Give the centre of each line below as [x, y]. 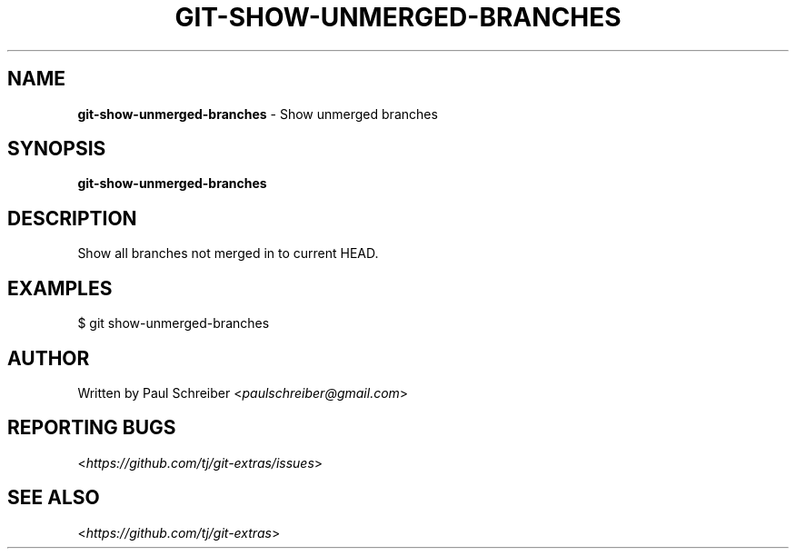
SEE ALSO [54, 498]
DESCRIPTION [72, 218]
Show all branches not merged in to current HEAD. [228, 253]
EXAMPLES [60, 288]
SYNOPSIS [57, 149]
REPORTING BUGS [92, 428]
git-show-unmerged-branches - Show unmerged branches [258, 114]
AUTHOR [49, 358]
